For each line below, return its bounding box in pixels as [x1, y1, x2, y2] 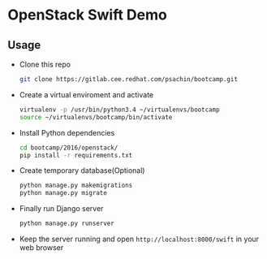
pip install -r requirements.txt [19, 151, 133, 159]
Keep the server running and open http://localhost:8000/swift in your [19, 234, 260, 244]
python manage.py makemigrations [19, 181, 133, 190]
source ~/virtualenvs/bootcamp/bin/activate [19, 113, 173, 121]
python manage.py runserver [19, 219, 114, 228]
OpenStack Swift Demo [7, 6, 167, 24]
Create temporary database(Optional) [19, 166, 145, 175]
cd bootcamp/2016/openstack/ [19, 144, 118, 152]
